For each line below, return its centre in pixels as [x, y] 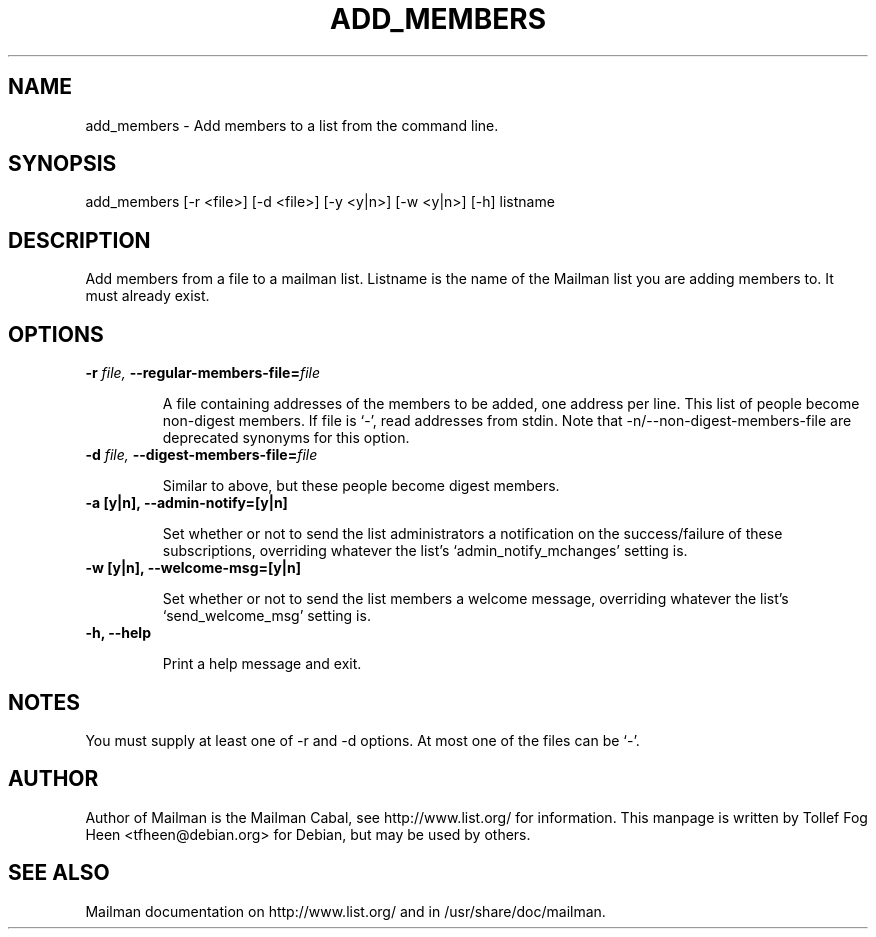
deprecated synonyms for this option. [286, 438]
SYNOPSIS [62, 164]
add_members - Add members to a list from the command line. [292, 125]
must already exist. [147, 296]
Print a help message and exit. [262, 664]
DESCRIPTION [79, 240]
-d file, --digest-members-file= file [201, 455]
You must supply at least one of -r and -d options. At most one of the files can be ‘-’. [362, 740]
